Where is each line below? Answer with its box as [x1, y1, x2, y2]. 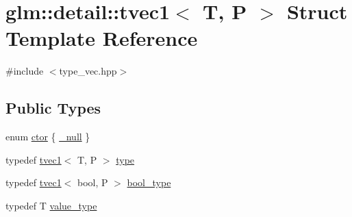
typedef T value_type [5, 198, 97, 212]
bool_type [127, 175, 171, 190]
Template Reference [5, 24, 198, 52]
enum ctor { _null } [5, 129, 90, 144]
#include [5, 64, 44, 78]
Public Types [5, 97, 101, 118]
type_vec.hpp [59, 64, 117, 78]
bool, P [77, 175, 108, 190]
